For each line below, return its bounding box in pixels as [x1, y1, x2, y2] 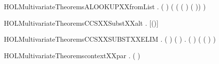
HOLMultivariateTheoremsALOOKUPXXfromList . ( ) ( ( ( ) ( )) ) [4, 1, 206, 11]
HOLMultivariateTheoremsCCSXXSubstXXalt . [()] [4, 17, 159, 28]
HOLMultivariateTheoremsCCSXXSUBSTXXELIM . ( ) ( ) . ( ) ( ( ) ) [4, 34, 216, 44]
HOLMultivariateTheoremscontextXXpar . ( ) [4, 50, 140, 60]
